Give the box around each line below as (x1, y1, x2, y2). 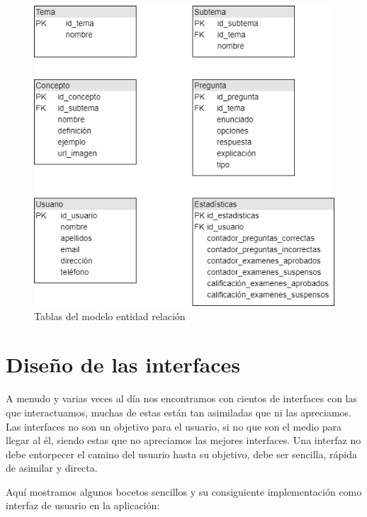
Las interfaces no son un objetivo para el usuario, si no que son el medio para (6, 419, 342, 433)
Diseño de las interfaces (6, 350, 240, 379)
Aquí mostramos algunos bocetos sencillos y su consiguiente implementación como (6, 484, 362, 499)
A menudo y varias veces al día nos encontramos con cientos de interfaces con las (6, 391, 358, 406)
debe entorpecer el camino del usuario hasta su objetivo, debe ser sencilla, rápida (6, 446, 358, 461)
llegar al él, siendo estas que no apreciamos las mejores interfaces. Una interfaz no (6, 433, 361, 448)
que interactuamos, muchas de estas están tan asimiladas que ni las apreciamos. (6, 404, 351, 419)
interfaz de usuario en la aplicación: (6, 498, 160, 513)
